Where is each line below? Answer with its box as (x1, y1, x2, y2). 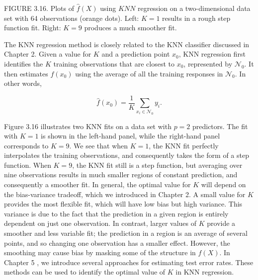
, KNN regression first (178, 49, 246, 59)
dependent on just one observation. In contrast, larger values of (4, 218, 197, 228)
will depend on (201, 179, 246, 190)
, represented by (183, 58, 233, 69)
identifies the (4, 58, 43, 69)
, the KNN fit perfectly (149, 140, 219, 150)
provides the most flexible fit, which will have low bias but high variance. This (4, 199, 243, 209)
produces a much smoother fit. (84, 22, 177, 33)
